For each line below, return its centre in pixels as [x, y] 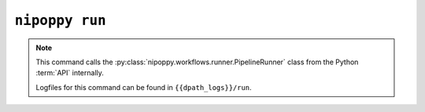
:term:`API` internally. [70, 73]
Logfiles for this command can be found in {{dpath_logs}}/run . [144, 87]
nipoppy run [60, 20]
